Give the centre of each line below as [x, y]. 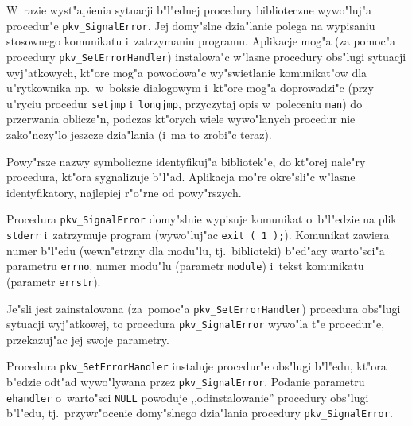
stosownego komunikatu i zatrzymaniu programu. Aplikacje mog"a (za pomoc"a [201, 41]
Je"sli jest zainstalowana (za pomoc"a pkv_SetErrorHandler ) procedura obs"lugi [204, 308]
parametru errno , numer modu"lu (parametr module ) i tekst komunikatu [185, 266]
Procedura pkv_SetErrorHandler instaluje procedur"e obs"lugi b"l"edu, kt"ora [196, 366]
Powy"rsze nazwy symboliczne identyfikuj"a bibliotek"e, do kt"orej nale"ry [186, 161]
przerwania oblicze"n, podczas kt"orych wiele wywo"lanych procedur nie [181, 119]
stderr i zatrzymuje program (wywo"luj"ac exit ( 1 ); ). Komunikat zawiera [198, 234]
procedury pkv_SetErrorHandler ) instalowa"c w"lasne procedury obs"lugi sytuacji [206, 56]
